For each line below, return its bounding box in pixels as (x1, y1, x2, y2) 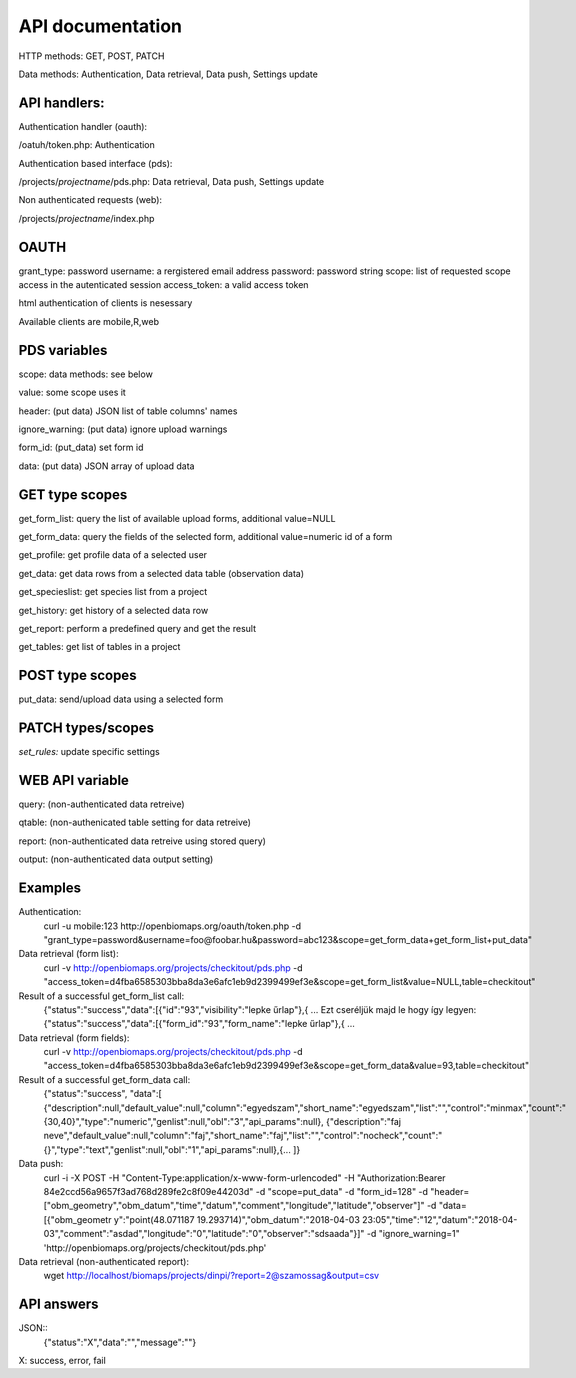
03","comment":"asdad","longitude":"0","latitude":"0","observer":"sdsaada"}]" (43, 1228, 365, 1240)
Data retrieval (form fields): (18, 1031, 130, 1044)
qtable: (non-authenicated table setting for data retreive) (18, 816, 252, 829)
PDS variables (18, 341, 108, 359)
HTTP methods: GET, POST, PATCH (18, 50, 165, 62)
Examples (18, 880, 82, 897)
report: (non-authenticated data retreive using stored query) (18, 835, 267, 847)
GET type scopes (18, 486, 128, 503)
